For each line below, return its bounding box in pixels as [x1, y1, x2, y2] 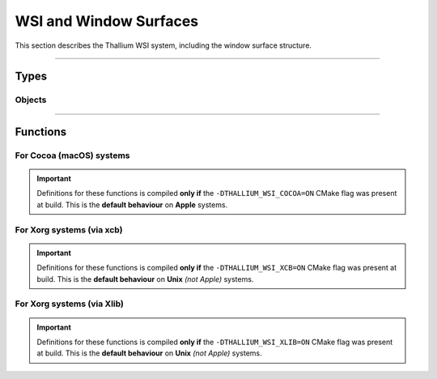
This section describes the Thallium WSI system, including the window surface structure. [15, 40, 312, 50]
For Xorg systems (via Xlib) [15, 298, 125, 309]
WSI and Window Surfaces [15, 12, 199, 30]
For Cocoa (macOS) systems [15, 150, 130, 161]
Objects [15, 94, 47, 105]
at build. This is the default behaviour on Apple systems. [36, 199, 228, 210]
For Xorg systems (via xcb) [15, 224, 123, 235]
